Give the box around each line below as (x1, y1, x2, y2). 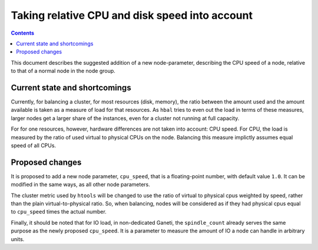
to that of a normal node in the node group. (11, 68, 116, 75)
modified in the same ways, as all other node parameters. (11, 181, 150, 188)
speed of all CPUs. (11, 142, 56, 149)
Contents (11, 29, 35, 36)
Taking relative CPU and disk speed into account (11, 9, 253, 22)
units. (11, 235, 25, 242)
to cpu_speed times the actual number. (11, 208, 107, 215)
